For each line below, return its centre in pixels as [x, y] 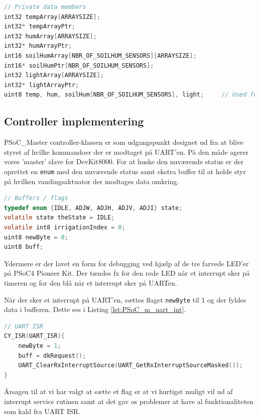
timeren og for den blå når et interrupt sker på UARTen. [91, 282]
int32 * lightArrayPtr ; [42, 85]
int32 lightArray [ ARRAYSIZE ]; [54, 75]
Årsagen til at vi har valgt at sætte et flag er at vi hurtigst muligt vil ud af [119, 391]
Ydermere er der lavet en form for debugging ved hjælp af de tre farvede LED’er [127, 263]
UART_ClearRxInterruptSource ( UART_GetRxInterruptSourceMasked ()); [130, 366]
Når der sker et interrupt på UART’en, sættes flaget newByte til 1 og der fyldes [125, 299]
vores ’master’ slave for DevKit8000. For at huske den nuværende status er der [124, 161]
